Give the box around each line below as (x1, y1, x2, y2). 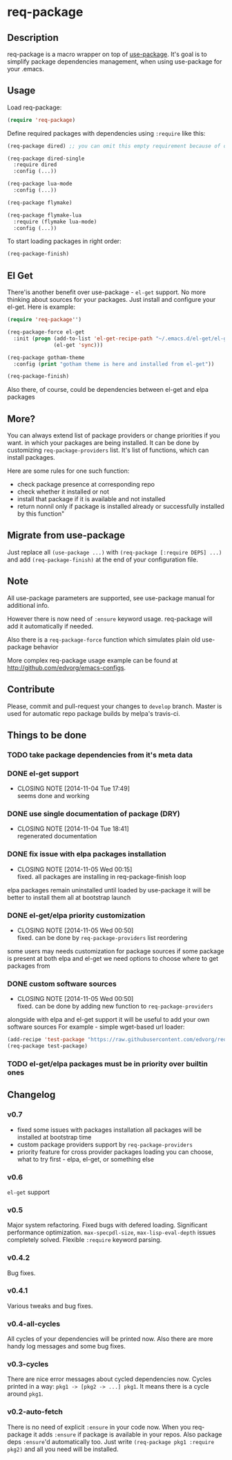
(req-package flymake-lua (7, 212, 81, 219)
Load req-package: (7, 103, 62, 111)
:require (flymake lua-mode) (13, 218, 97, 225)
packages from (7, 962, 50, 970)
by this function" (17, 510, 65, 518)
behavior (33, 642, 59, 651)
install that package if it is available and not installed (17, 495, 166, 503)
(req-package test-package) (7, 1043, 88, 1049)
